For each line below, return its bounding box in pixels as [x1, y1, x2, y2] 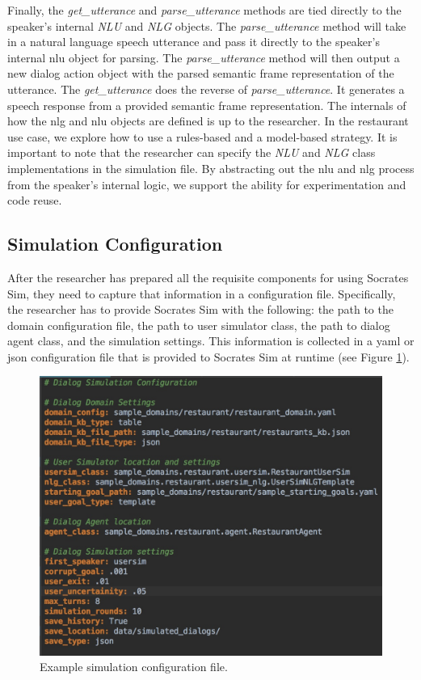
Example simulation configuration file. [40, 658, 228, 675]
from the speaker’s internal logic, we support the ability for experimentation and [7, 175, 406, 192]
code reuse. [7, 192, 62, 209]
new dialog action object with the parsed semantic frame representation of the [7, 65, 394, 82]
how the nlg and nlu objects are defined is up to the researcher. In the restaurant [7, 112, 409, 129]
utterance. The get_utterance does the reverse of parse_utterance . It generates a [7, 80, 405, 97]
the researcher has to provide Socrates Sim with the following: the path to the [7, 301, 394, 318]
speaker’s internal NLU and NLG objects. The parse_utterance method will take [7, 17, 406, 34]
